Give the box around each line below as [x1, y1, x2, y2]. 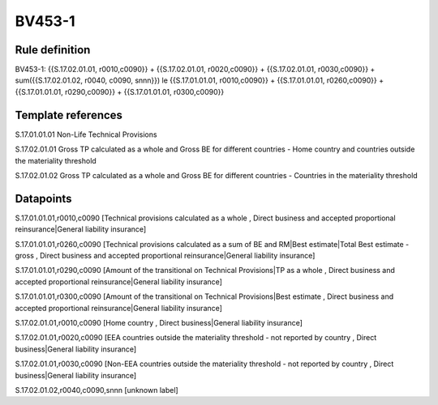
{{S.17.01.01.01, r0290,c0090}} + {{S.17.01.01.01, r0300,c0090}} [15, 87, 225, 96]
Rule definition [15, 43, 91, 57]
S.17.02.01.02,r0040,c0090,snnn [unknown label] [15, 385, 178, 394]
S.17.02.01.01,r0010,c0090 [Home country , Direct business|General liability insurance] [15, 318, 303, 327]
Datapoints [15, 191, 72, 206]
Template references [15, 108, 123, 122]
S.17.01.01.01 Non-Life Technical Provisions [15, 130, 157, 139]
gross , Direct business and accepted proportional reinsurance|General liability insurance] [15, 251, 316, 260]
